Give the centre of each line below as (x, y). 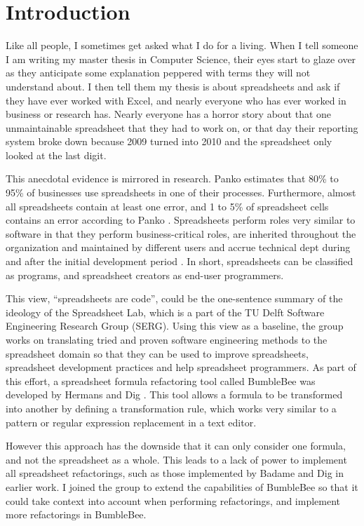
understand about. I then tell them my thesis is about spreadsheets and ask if (173, 86)
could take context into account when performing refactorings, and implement (173, 500)
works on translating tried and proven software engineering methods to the (167, 339)
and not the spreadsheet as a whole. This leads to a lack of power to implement (176, 459)
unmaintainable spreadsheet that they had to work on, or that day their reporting (182, 127)
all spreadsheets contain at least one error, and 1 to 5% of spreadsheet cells (167, 206)
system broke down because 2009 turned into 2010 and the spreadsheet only (169, 141)
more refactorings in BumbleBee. (76, 514)
